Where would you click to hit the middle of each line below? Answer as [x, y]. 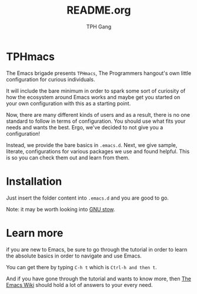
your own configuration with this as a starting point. [69, 103]
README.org [99, 10]
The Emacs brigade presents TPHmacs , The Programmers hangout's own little [99, 73]
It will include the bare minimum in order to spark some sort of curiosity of [96, 91]
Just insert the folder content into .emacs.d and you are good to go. [88, 198]
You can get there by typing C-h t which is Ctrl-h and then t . [81, 267]
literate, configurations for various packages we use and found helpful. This [98, 151]
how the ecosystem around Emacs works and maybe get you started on [93, 97]
